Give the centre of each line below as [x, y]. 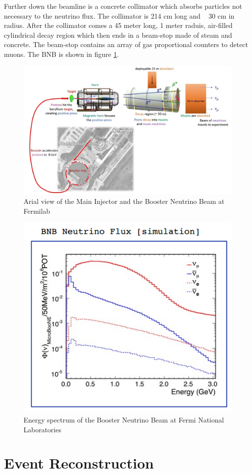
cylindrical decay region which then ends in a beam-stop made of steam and [118, 35]
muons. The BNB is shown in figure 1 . [62, 54]
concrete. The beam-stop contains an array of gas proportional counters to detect [126, 44]
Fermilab [37, 211]
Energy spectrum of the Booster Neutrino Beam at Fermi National [124, 419]
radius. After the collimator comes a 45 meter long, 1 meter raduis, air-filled [118, 25]
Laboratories [42, 429]
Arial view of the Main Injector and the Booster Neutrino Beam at [124, 201]
